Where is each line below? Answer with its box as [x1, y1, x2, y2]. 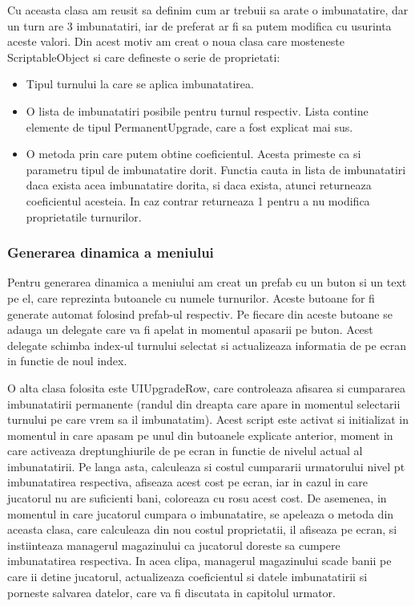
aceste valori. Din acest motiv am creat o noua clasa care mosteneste [7, 33, 344, 50]
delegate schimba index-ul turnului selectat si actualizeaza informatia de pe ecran [7, 336, 407, 353]
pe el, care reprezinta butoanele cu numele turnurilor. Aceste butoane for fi [7, 289, 375, 306]
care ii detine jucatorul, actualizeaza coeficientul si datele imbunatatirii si [7, 568, 368, 585]
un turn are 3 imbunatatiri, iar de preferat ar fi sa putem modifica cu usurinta [7, 17, 392, 34]
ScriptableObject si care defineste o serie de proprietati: [7, 48, 280, 65]
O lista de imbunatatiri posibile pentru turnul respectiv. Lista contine [26, 102, 369, 119]
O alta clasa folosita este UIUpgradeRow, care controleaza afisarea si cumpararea [7, 379, 405, 396]
